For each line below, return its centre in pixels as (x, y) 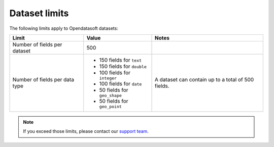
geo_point (110, 106)
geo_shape (110, 95)
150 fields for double (123, 66)
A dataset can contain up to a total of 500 (204, 80)
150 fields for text (121, 60)
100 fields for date (121, 83)
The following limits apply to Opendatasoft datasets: (64, 28)
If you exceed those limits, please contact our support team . (86, 131)
